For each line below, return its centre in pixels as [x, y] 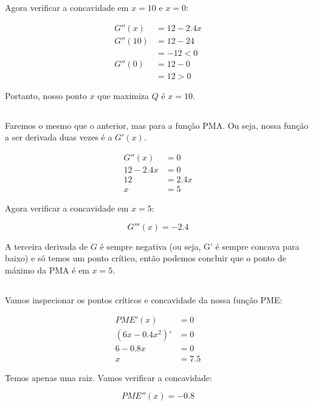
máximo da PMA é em [47, 270]
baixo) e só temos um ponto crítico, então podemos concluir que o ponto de [146, 258]
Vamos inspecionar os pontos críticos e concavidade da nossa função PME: [144, 299]
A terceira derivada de [46, 246]
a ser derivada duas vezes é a [59, 137]
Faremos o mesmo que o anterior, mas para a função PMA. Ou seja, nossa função [157, 125]
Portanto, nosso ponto [46, 95]
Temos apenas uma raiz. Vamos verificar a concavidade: [108, 377]
